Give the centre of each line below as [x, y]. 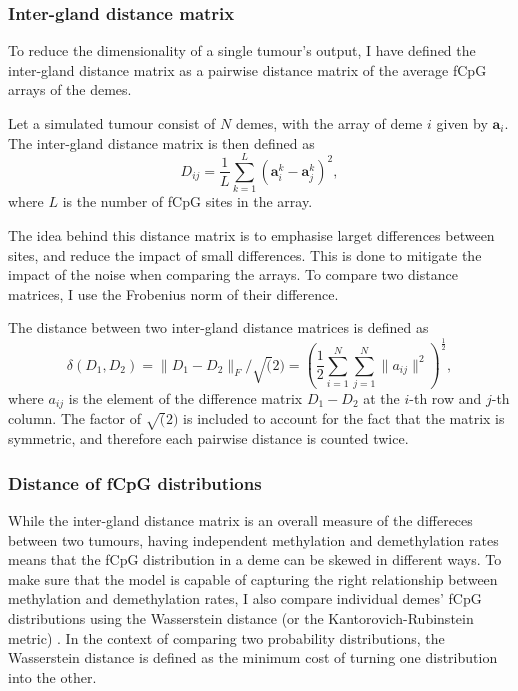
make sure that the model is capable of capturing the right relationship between [253, 578]
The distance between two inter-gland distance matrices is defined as [218, 327]
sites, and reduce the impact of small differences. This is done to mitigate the [245, 254]
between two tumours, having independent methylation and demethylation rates [253, 539]
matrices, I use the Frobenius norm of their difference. [173, 293]
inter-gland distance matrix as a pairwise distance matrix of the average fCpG [247, 69]
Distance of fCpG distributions [135, 482]
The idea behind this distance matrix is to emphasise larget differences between [251, 234]
